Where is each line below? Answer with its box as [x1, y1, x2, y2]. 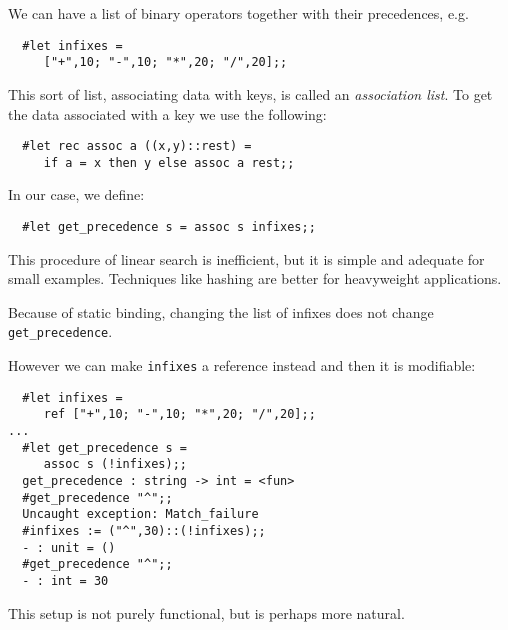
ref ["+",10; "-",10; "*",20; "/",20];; [43, 407, 316, 422]
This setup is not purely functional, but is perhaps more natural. [8, 602, 405, 623]
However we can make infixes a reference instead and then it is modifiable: [8, 355, 476, 376]
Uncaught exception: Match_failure [22, 507, 259, 522]
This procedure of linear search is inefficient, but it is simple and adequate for [8, 248, 485, 269]
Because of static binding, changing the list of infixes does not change [8, 301, 434, 322]
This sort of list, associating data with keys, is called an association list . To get [8, 83, 493, 104]
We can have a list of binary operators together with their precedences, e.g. [8, 3, 469, 23]
